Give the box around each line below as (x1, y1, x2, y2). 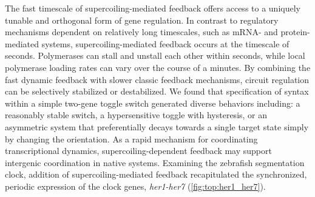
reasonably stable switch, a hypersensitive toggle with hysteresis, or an (5, 109, 268, 121)
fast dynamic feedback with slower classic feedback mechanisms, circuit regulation (5, 73, 310, 85)
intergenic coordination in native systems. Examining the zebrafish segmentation (5, 156, 305, 169)
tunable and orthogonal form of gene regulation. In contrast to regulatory (5, 13, 279, 26)
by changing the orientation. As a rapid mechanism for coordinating (5, 132, 258, 145)
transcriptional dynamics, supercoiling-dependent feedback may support (5, 144, 272, 157)
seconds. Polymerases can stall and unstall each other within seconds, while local (5, 49, 305, 62)
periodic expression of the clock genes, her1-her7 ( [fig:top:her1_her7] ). (5, 179, 266, 192)
